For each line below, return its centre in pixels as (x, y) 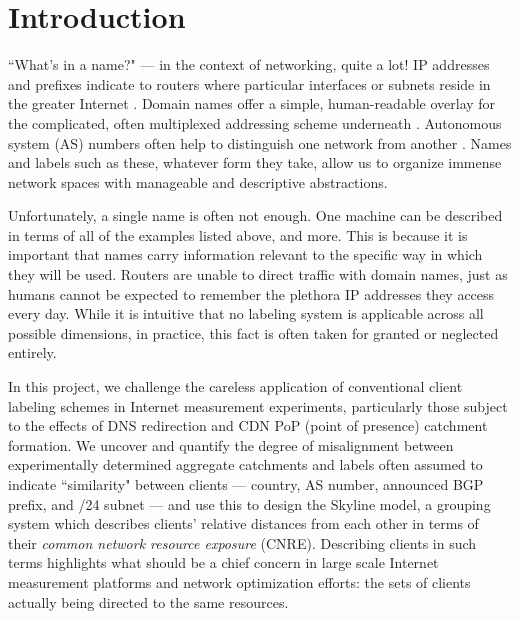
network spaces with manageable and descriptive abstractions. (198, 181)
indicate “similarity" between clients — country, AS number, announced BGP (246, 484)
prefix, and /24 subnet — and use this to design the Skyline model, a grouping (249, 503)
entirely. (32, 352)
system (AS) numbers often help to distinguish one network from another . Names (260, 142)
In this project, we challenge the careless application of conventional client (235, 386)
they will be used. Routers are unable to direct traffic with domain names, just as (258, 274)
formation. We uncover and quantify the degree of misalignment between (231, 444)
